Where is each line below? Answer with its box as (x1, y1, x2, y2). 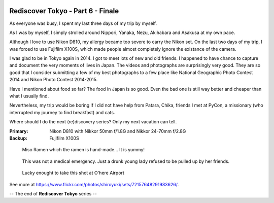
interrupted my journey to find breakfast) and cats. (9, 109, 115, 115)
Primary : (9, 128, 28, 134)
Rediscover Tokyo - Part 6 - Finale (9, 7, 119, 15)
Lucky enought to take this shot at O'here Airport (22, 170, 124, 176)
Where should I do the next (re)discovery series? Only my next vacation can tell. (9, 119, 177, 125)
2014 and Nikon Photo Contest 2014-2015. (9, 77, 98, 83)
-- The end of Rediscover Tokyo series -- (9, 190, 97, 196)
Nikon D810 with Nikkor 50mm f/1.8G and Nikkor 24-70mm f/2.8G (49, 128, 186, 134)
